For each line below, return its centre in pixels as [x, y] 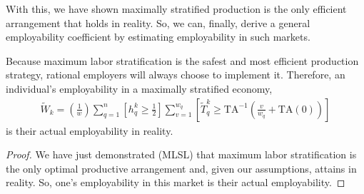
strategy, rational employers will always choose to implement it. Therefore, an [176, 75]
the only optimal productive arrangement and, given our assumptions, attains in [181, 168]
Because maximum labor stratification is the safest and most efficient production [182, 60]
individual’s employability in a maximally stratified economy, [139, 88]
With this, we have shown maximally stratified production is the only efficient [176, 9]
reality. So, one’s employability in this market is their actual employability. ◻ [176, 182]
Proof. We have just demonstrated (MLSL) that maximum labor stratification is [181, 154]
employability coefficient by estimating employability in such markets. [158, 37]
